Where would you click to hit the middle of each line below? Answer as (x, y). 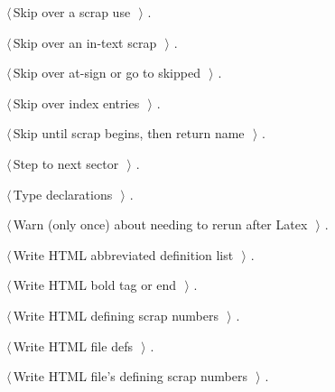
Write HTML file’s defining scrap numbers (130, 376)
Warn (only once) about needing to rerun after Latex (160, 224)
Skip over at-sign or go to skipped (107, 73)
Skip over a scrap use (72, 12)
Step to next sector (66, 163)
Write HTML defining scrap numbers (116, 315)
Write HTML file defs (73, 345)
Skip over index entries (76, 103)
